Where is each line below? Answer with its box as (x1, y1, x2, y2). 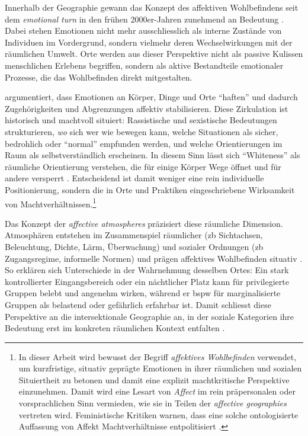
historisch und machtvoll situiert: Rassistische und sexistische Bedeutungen (5, 114, 277, 126)
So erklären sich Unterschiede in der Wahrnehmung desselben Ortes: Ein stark (5, 264, 289, 276)
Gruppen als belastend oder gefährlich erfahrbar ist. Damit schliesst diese (5, 298, 271, 310)
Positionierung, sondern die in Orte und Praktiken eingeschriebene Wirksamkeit (5, 183, 295, 195)
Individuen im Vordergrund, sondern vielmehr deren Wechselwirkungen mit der (5, 36, 293, 48)
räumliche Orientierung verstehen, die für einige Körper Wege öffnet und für (5, 160, 281, 172)
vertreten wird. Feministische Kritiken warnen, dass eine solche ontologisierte (18, 408, 299, 421)
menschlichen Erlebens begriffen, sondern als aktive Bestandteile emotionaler (5, 59, 284, 71)
